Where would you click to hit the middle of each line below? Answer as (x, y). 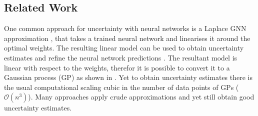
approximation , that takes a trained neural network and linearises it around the (127, 38)
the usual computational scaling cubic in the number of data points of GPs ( (121, 87)
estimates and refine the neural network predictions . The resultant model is (121, 57)
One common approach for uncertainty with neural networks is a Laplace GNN (125, 28)
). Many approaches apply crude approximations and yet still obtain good (141, 97)
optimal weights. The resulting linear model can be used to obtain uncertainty (124, 48)
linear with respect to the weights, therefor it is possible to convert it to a (117, 67)
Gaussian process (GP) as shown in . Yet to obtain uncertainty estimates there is (128, 77)
